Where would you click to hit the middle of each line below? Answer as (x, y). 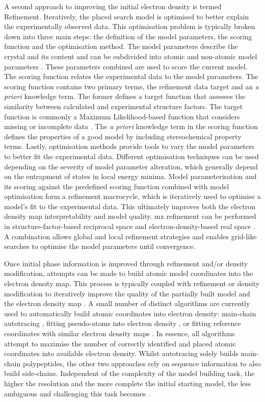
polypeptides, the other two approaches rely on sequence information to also (142, 363)
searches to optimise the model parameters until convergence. (100, 246)
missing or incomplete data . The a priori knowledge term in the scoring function (131, 126)
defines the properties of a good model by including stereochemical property (123, 136)
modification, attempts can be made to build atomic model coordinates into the (129, 273)
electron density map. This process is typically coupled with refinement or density (132, 283)
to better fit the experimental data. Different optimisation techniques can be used (131, 156)
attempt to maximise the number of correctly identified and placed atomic (120, 343)
